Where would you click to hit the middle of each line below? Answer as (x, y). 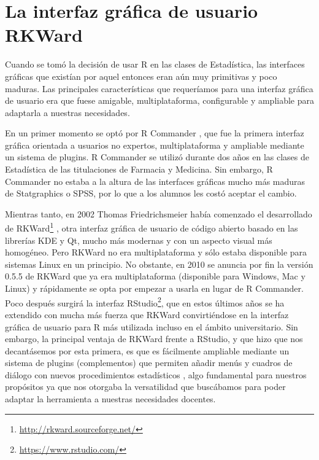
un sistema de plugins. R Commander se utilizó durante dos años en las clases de (157, 157)
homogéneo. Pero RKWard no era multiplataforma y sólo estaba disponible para (156, 252)
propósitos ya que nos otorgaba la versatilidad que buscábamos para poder (145, 387)
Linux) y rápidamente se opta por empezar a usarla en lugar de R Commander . (154, 288)
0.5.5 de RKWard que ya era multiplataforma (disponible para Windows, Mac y (155, 276)
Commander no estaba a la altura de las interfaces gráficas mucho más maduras (155, 181)
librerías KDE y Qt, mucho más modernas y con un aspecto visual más (139, 240)
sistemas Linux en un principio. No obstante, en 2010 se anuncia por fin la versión (159, 264)
